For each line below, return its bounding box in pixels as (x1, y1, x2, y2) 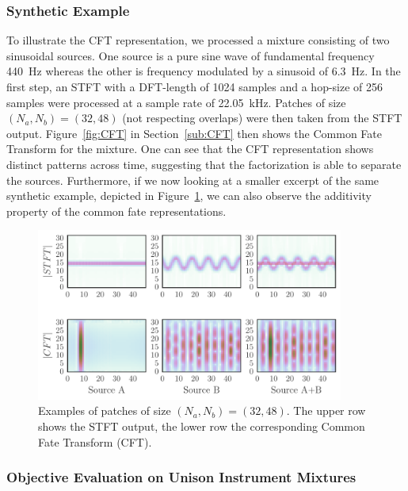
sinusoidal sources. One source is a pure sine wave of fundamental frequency (6, 47, 375, 63)
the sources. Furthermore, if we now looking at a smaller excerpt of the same (6, 171, 379, 188)
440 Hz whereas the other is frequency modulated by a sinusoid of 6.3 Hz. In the (6, 63, 401, 79)
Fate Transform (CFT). (38, 433, 152, 450)
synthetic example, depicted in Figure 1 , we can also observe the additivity (6, 187, 372, 204)
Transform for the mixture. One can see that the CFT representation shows (6, 140, 374, 157)
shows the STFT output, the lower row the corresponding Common (38, 417, 365, 434)
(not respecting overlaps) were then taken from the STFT (122, 109, 402, 126)
